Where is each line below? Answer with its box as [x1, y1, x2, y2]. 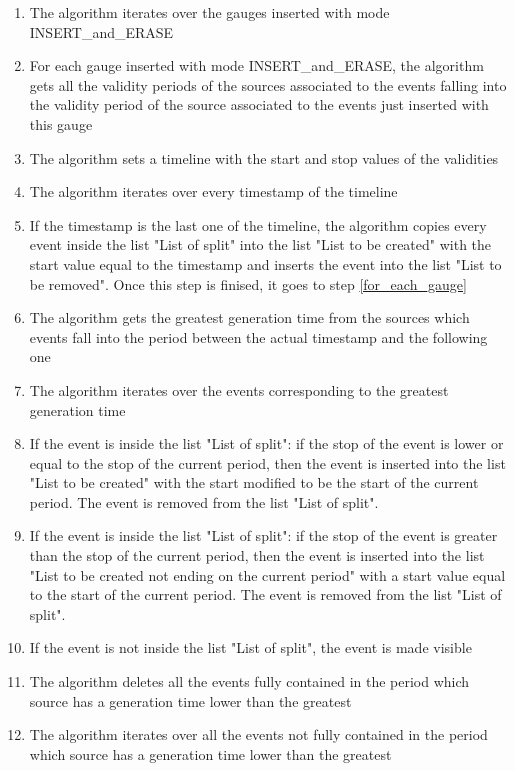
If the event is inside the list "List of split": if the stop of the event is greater [29, 525, 498, 546]
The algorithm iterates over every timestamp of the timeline [29, 181, 398, 202]
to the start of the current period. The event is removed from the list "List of [29, 584, 502, 605]
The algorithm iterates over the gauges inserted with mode [29, 2, 390, 22]
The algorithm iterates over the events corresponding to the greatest [29, 379, 449, 400]
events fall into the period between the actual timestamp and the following [29, 326, 488, 347]
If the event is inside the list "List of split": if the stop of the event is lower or [29, 433, 504, 454]
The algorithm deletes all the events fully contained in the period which [29, 671, 470, 692]
